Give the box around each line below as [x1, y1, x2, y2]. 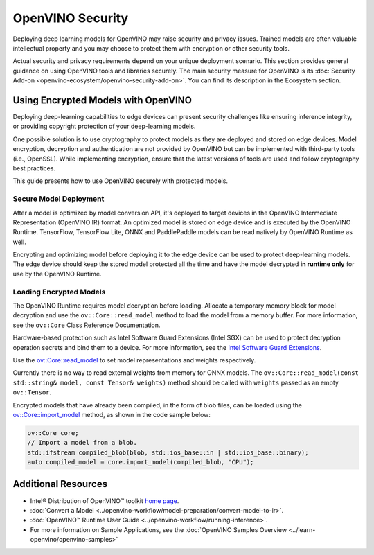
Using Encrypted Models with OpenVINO [12, 94, 192, 106]
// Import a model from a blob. [27, 439, 138, 447]
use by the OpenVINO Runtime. [12, 270, 102, 278]
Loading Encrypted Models [12, 287, 106, 297]
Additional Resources [12, 478, 107, 490]
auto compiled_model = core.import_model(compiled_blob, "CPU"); [27, 458, 254, 466]
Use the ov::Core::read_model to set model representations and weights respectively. [12, 355, 256, 364]
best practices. [12, 164, 55, 173]
